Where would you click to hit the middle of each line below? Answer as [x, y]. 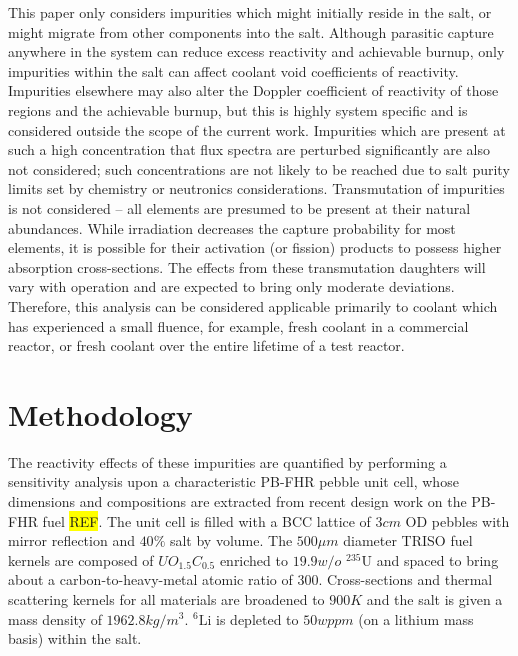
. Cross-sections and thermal [405, 579]
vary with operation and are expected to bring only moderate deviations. [231, 286]
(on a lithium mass [416, 618]
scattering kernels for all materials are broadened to [166, 598]
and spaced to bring [437, 559]
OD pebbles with [457, 520]
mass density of [55, 618]
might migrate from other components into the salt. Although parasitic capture [251, 31]
